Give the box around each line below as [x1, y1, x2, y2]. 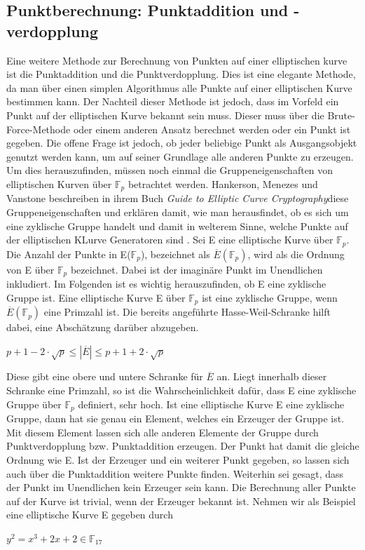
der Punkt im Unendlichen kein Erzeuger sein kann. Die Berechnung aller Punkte [6, 480, 356, 495]
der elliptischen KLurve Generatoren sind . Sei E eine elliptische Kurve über [6, 232, 333, 247]
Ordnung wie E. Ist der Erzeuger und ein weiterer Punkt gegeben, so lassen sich [6, 452, 350, 467]
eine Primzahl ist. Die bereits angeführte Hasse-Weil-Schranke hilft [43, 304, 331, 319]
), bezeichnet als [140, 246, 210, 261]
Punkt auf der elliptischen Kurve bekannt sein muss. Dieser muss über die [6, 107, 324, 122]
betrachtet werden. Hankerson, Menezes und [128, 176, 318, 191]
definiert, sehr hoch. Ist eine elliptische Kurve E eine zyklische [78, 396, 345, 411]
